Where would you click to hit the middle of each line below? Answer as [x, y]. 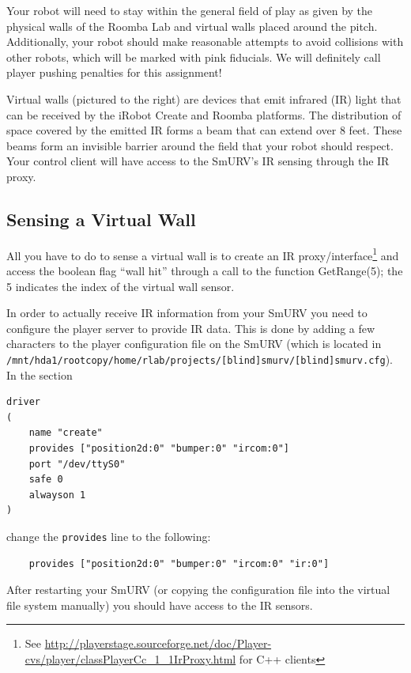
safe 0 [46, 480]
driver [23, 402]
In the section [40, 374]
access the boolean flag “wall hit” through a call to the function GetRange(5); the [205, 270]
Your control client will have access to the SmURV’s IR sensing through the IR [198, 161]
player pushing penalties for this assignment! [114, 72]
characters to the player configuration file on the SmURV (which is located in [194, 344]
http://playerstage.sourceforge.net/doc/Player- [158, 643]
